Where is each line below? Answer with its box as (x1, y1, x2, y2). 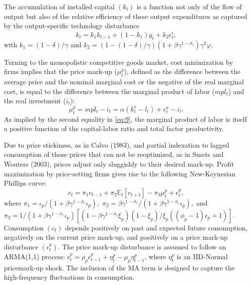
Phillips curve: (4, 178, 47, 188)
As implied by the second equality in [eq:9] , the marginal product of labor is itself (4, 114, 247, 124)
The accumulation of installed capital (4, 1, 115, 11)
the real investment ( (4, 95, 66, 106)
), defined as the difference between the (124, 66, 241, 76)
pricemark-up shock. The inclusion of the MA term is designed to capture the (4, 262, 235, 272)
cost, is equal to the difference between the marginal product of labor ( (4, 86, 215, 96)
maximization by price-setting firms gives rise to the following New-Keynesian (4, 168, 235, 178)
